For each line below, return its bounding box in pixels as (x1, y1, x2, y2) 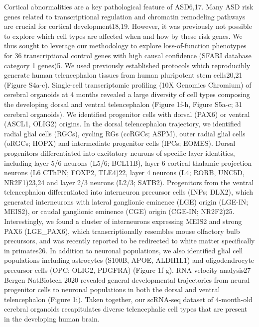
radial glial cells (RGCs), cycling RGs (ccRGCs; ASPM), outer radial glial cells (4, 128, 246, 138)
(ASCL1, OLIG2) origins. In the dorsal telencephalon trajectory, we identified (4, 118, 241, 129)
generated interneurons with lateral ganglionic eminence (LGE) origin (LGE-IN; (4, 196, 249, 207)
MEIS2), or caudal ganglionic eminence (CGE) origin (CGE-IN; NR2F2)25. (4, 206, 235, 217)
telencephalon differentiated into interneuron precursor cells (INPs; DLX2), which (4, 187, 254, 197)
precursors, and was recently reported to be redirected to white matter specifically (4, 235, 255, 246)
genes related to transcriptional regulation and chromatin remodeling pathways (4, 11, 246, 21)
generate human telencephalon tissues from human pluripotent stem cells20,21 (4, 70, 243, 80)
